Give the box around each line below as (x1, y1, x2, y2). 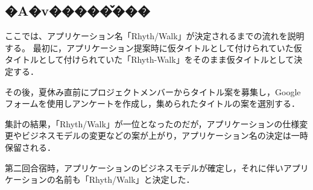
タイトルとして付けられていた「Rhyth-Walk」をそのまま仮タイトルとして (5, 53, 294, 66)
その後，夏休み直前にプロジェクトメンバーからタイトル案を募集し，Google (5, 85, 301, 98)
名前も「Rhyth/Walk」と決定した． (55, 173, 195, 186)
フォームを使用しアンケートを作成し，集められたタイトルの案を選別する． (5, 97, 300, 110)
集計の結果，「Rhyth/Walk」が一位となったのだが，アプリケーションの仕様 (5, 117, 300, 130)
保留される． (5, 141, 55, 153)
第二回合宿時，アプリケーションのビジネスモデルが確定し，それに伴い (5, 161, 283, 174)
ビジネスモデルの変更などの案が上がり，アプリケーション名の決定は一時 (21, 129, 308, 142)
